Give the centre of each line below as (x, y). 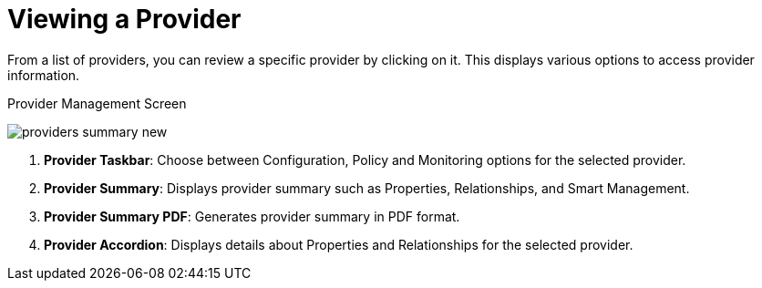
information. (44, 75)
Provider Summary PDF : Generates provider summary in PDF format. (252, 216)
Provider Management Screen (97, 103)
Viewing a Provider (124, 19)
